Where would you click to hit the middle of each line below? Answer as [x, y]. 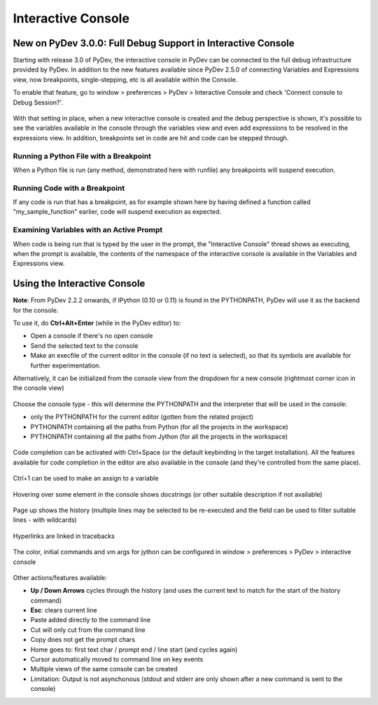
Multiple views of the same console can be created [104, 669]
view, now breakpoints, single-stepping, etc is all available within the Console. [125, 79]
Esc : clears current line [64, 610]
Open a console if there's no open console [92, 336]
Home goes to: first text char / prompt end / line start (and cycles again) [134, 650]
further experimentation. [66, 365]
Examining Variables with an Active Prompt [88, 230]
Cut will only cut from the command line [88, 630]
